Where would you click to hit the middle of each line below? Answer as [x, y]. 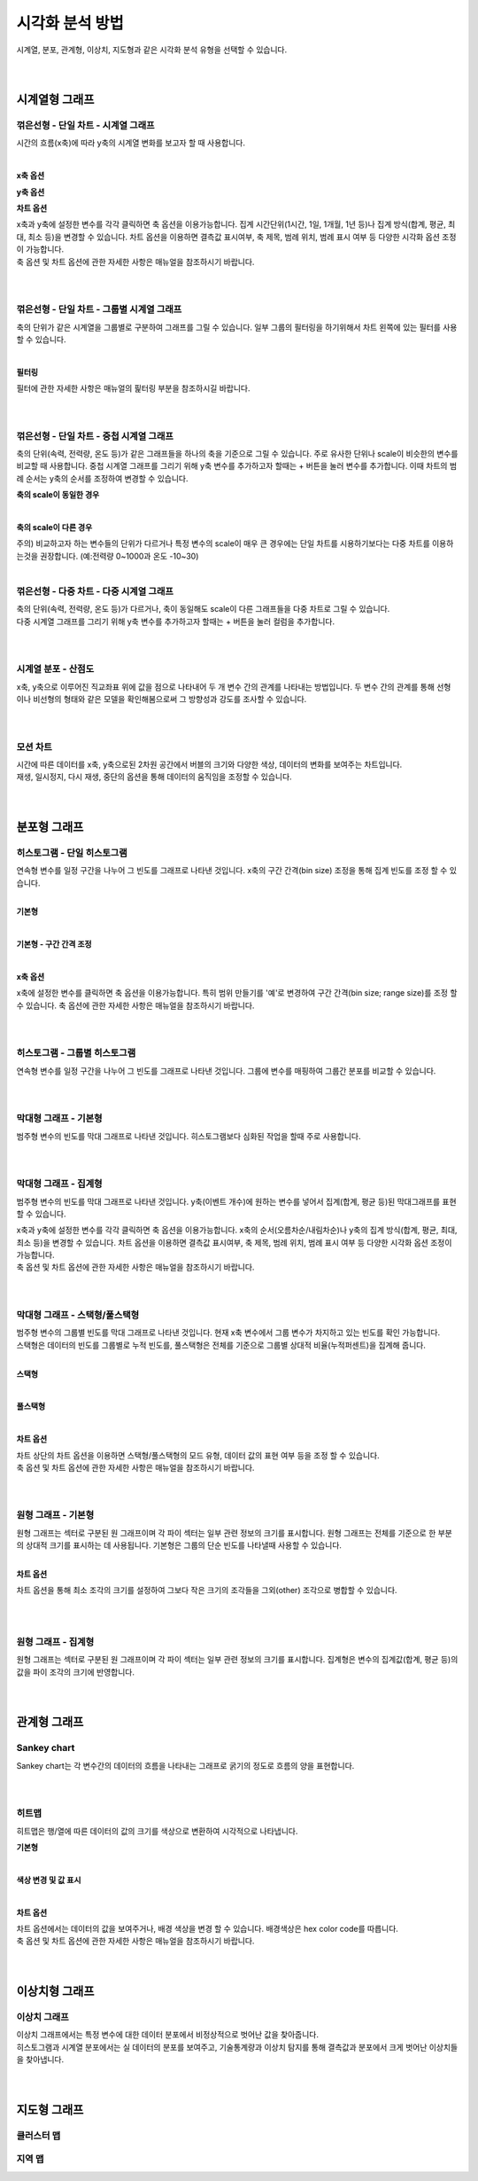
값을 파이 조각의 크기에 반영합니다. [75, 1672]
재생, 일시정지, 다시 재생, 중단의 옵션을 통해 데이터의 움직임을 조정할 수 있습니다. [154, 777]
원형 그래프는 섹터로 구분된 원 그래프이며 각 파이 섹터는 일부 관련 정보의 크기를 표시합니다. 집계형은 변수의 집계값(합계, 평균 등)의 [237, 1660]
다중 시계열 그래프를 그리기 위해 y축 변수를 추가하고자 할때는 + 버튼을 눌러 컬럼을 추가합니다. [176, 621]
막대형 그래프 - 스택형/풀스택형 [78, 1315]
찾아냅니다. [45, 2060]
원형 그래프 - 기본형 [55, 1515]
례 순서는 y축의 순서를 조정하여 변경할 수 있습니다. [102, 478]
